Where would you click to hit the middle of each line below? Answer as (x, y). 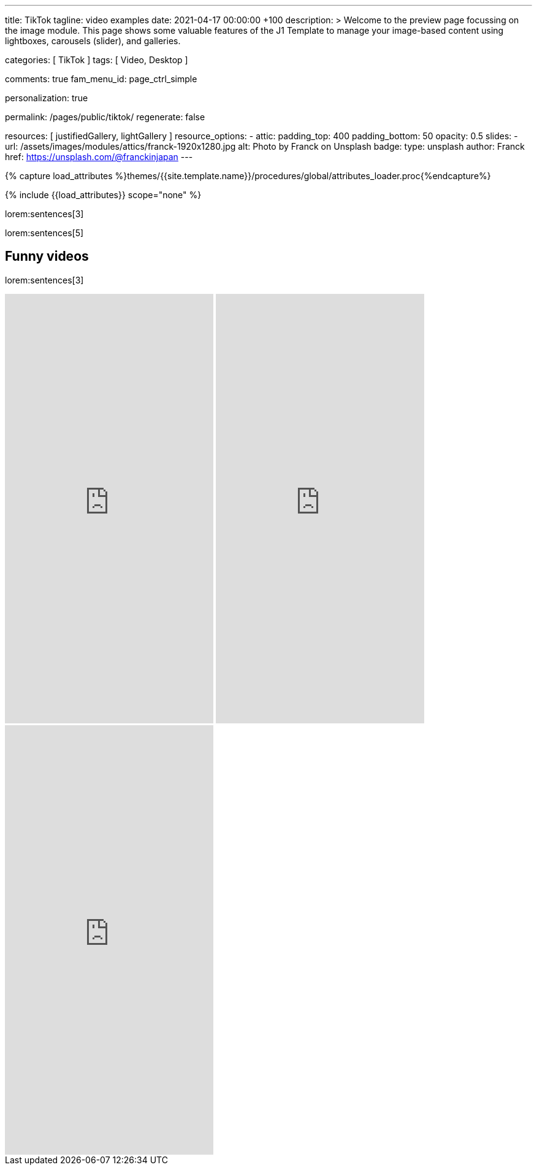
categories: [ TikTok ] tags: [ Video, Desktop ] (97, 60)
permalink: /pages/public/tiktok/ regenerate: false (105, 117)
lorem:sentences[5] (44, 233)
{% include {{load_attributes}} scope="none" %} (103, 195)
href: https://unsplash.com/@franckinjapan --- (99, 157)
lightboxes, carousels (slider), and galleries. (93, 41)
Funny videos (47, 256)
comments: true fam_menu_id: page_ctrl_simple (101, 79)
